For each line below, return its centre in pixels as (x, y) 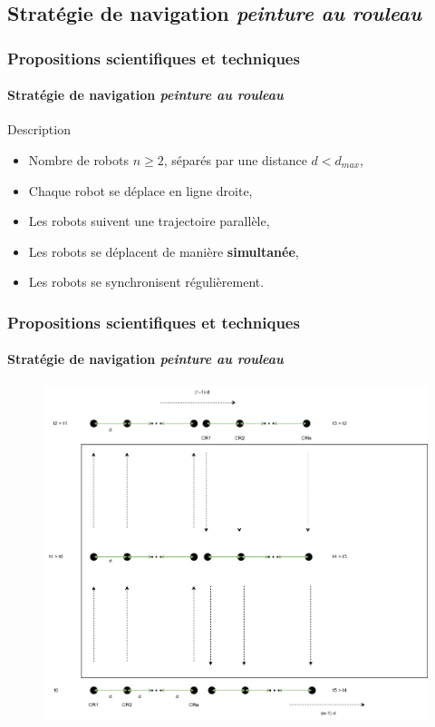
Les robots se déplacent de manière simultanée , (164, 251)
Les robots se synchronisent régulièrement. (146, 282)
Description (39, 129)
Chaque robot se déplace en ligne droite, (140, 190)
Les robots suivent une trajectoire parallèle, (149, 221)
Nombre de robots (79, 160)
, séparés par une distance (235, 160)
